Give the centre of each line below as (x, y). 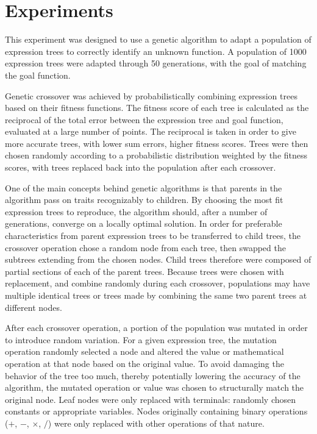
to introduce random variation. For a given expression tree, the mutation (141, 339)
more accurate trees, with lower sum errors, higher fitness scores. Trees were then (157, 143)
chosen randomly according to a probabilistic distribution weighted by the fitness (156, 155)
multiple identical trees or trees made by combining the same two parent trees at (156, 295)
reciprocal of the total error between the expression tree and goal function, (144, 119)
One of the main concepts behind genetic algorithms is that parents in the (144, 187)
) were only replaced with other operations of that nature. (156, 423)
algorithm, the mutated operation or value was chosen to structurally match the (155, 387)
